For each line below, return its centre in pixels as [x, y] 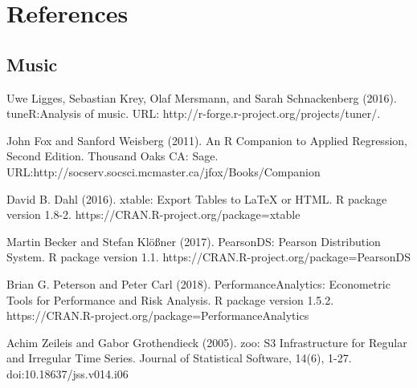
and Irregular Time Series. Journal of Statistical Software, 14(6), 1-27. [179, 358]
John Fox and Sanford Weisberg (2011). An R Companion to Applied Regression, [207, 140]
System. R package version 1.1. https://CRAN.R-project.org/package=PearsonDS [209, 257]
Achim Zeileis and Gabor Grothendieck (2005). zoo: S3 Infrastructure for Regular [207, 342]
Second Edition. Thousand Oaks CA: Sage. [112, 156]
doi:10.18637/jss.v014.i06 [67, 373]
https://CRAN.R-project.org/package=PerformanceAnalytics [158, 315]
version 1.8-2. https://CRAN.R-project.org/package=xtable [153, 214]
